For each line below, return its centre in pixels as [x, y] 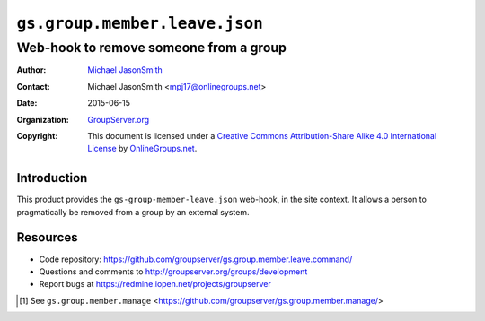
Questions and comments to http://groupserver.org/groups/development [173, 271]
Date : [27, 103]
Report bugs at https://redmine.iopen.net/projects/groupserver [155, 284]
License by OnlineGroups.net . [142, 149]
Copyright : [37, 135]
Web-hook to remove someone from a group [152, 48]
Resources [47, 238]
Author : [31, 70]
